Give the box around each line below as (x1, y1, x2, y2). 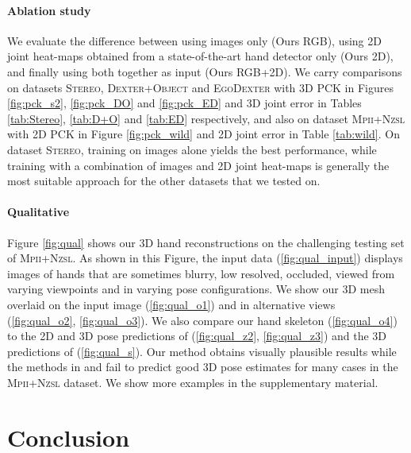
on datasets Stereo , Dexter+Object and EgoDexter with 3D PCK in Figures (7, 79, 394, 95)
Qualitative (7, 203, 70, 220)
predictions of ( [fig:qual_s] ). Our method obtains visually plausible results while (7, 343, 397, 359)
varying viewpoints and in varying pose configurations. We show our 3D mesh (7, 281, 385, 297)
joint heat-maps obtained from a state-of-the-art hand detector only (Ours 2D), (7, 48, 394, 64)
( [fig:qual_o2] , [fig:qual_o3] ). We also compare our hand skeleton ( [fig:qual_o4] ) (7, 312, 398, 328)
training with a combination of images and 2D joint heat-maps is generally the (7, 157, 390, 173)
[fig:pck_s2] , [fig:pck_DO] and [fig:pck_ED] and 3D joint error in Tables (7, 95, 362, 111)
